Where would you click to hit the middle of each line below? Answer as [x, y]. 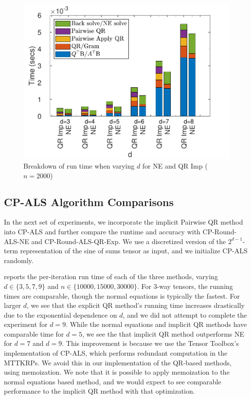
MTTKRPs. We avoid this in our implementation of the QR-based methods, [118, 362]
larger [13, 305]
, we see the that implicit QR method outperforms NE [163, 333]
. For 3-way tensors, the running [185, 286]
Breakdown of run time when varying [79, 165]
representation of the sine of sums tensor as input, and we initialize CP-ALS [134, 251]
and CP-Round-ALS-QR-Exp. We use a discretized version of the [129, 241]
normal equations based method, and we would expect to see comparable [113, 381]
